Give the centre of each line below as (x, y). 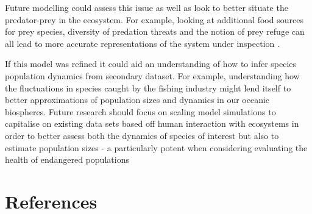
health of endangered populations (67, 159)
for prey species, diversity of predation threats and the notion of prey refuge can (155, 31)
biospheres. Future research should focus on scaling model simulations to (140, 111)
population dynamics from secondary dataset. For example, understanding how (152, 75)
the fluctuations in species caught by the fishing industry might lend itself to (148, 87)
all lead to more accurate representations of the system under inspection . (142, 43)
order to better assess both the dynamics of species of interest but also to (142, 135)
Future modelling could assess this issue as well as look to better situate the (147, 7)
